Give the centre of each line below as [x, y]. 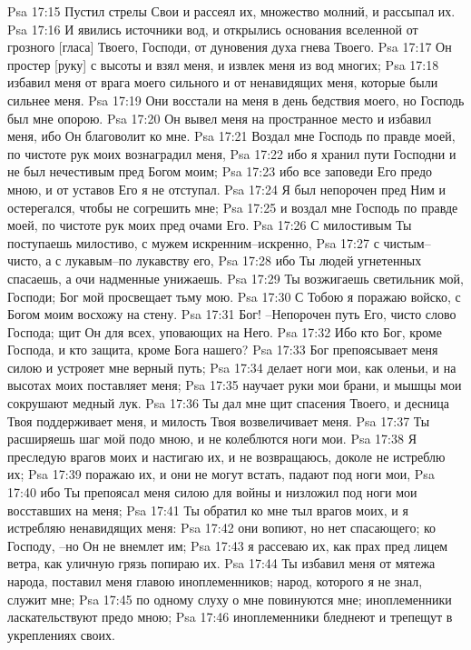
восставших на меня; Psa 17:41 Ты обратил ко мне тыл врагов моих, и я [208, 510]
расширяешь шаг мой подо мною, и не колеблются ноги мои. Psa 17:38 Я [212, 439]
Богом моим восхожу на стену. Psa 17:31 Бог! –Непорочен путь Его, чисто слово [232, 314]
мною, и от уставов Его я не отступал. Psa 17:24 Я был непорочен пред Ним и [226, 189]
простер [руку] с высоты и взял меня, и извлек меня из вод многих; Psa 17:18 [223, 64]
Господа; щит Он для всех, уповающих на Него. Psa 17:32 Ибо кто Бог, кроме [225, 331]
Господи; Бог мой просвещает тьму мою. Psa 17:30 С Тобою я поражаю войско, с [234, 296]
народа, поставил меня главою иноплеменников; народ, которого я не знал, [215, 581]
